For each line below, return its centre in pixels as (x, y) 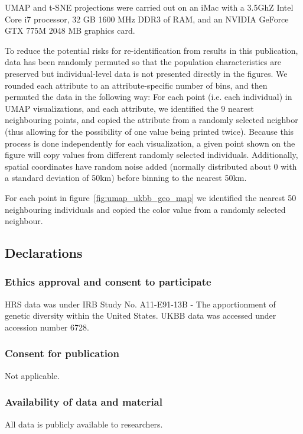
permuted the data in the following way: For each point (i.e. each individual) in (149, 97)
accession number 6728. (47, 327)
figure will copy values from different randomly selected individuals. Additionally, (151, 155)
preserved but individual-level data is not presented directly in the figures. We (146, 73)
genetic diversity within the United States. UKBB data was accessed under (141, 315)
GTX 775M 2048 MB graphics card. (70, 30)
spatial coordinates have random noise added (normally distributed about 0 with (151, 166)
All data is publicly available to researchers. (84, 424)
